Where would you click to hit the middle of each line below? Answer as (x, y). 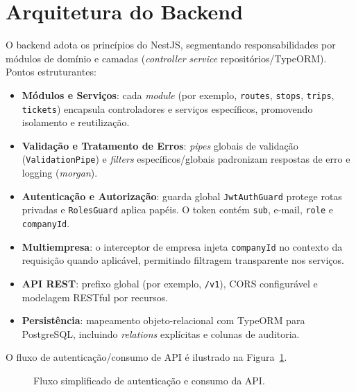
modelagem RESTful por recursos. (95, 297)
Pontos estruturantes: (51, 72)
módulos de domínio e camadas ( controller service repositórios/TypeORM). (166, 58)
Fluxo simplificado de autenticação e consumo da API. (149, 380)
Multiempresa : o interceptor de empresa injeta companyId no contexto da (182, 246)
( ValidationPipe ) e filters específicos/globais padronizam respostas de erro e (186, 159)
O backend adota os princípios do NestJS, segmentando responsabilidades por (171, 45)
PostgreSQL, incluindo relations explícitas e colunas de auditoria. (161, 333)
